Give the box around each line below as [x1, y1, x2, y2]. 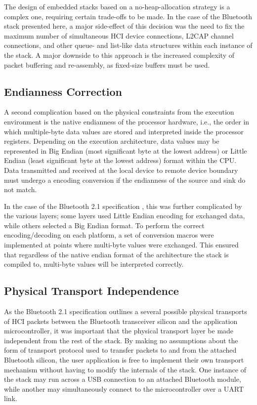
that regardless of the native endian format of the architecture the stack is [4, 249, 229, 259]
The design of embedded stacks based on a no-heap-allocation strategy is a [4, 1, 230, 11]
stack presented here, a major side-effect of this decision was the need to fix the [4, 21, 245, 31]
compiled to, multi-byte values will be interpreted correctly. [4, 259, 184, 269]
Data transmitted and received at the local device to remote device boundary [4, 164, 238, 175]
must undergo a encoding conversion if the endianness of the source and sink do [4, 174, 246, 185]
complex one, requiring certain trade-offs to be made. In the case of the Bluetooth [4, 11, 253, 21]
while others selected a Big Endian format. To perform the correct [4, 220, 205, 230]
